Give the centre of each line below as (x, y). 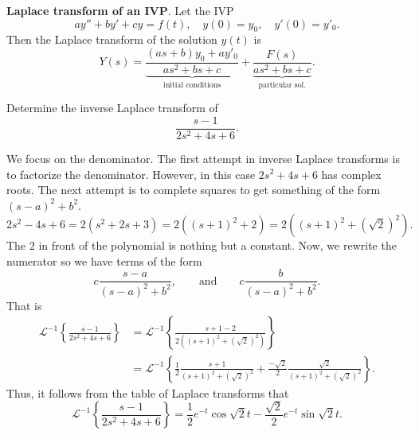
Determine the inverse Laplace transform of (112, 108)
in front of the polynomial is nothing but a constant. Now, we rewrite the (217, 245)
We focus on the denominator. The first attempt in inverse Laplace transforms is (203, 158)
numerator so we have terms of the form (104, 260)
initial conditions (192, 85)
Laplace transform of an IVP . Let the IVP (120, 10)
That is (24, 305)
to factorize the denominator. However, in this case (131, 174)
